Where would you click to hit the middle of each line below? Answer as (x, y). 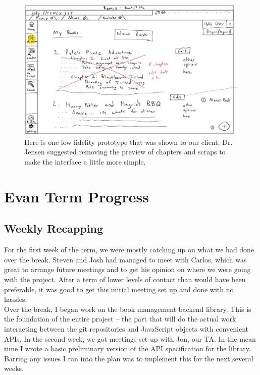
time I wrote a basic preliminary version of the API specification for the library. (127, 349)
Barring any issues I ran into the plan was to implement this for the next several (129, 358)
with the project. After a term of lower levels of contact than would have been (125, 279)
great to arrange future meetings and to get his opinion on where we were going (127, 269)
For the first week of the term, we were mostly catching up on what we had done (129, 250)
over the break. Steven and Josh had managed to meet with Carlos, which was (125, 259)
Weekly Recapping (54, 228)
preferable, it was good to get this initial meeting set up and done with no (119, 289)
